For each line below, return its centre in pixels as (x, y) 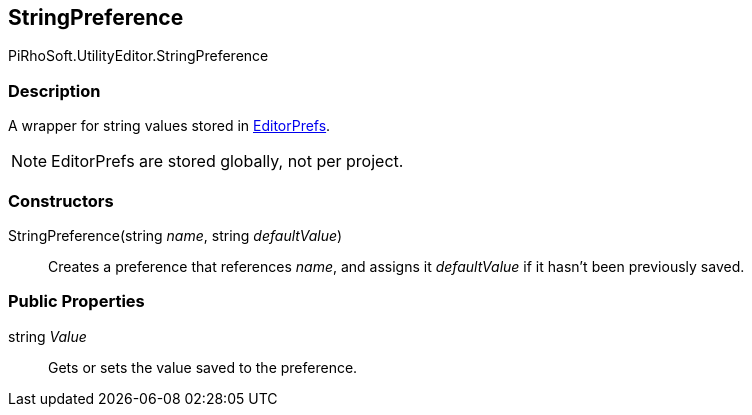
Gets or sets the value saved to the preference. (203, 367)
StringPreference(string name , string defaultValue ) (175, 235)
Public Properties (76, 301)
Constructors (61, 200)
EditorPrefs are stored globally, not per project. (227, 161)
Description (54, 90)
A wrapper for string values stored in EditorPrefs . (169, 126)
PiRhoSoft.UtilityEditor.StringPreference (138, 56)
